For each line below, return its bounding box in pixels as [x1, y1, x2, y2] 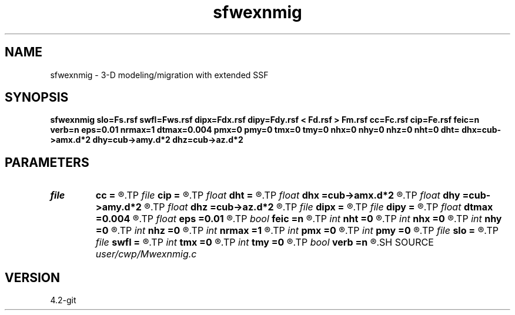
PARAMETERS [5, 155, 89, 170]
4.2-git [50, 295, 76, 306]
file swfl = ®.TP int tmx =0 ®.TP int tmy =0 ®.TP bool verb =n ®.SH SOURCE [95, 236, 434, 249]
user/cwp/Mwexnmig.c [95, 248, 197, 260]
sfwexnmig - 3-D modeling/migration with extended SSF [50, 69, 269, 80]
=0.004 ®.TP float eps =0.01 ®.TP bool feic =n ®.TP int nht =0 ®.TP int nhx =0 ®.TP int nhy [95, 213, 502, 225]
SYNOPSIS [5, 90, 69, 105]
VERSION [5, 270, 61, 285]
